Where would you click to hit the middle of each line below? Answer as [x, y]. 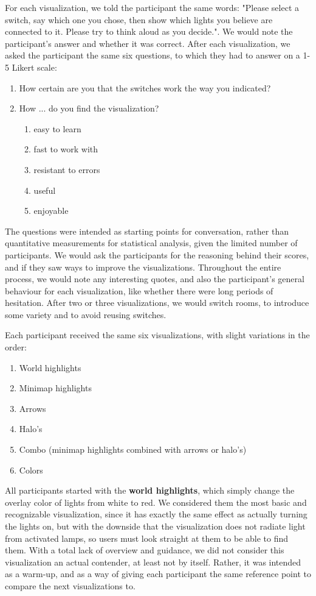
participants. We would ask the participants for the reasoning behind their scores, [157, 254]
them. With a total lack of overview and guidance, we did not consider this [145, 550]
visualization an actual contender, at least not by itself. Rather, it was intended [153, 562]
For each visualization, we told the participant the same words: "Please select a [152, 7]
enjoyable [51, 211]
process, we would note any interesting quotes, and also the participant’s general [155, 279]
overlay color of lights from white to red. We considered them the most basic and [156, 502]
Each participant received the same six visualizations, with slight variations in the [157, 335]
